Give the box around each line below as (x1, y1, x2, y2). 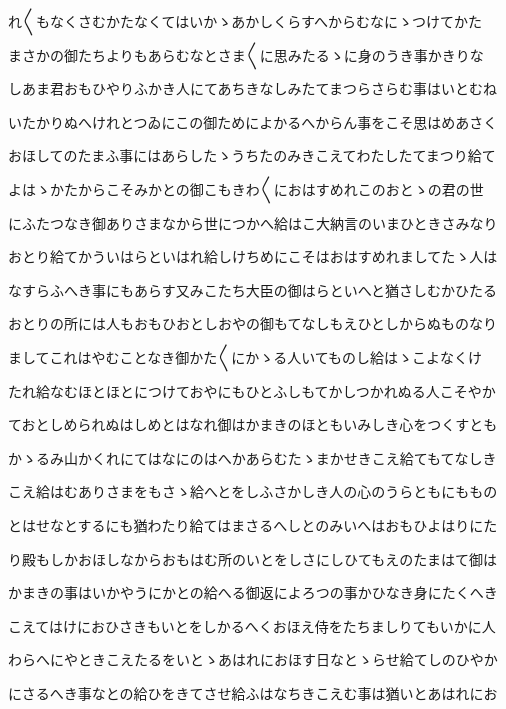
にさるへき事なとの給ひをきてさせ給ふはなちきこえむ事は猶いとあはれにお (8, 682, 498, 703)
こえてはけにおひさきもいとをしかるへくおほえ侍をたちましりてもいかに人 (8, 615, 496, 636)
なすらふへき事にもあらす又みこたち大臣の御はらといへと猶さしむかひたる (8, 279, 498, 300)
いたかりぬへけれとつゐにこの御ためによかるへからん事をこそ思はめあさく (8, 111, 498, 132)
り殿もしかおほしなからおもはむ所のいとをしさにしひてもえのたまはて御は (8, 548, 497, 569)
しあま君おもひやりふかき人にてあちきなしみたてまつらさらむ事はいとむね (8, 78, 497, 99)
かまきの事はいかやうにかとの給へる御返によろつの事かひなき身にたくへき (8, 582, 498, 603)
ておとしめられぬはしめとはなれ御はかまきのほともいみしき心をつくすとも (8, 414, 498, 435)
